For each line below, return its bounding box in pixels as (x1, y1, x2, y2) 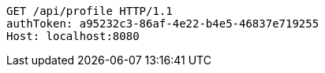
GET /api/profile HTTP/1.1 (6, 5, 173, 17)
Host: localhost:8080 (6, 30, 140, 42)
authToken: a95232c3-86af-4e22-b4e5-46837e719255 (6, 17, 319, 30)
